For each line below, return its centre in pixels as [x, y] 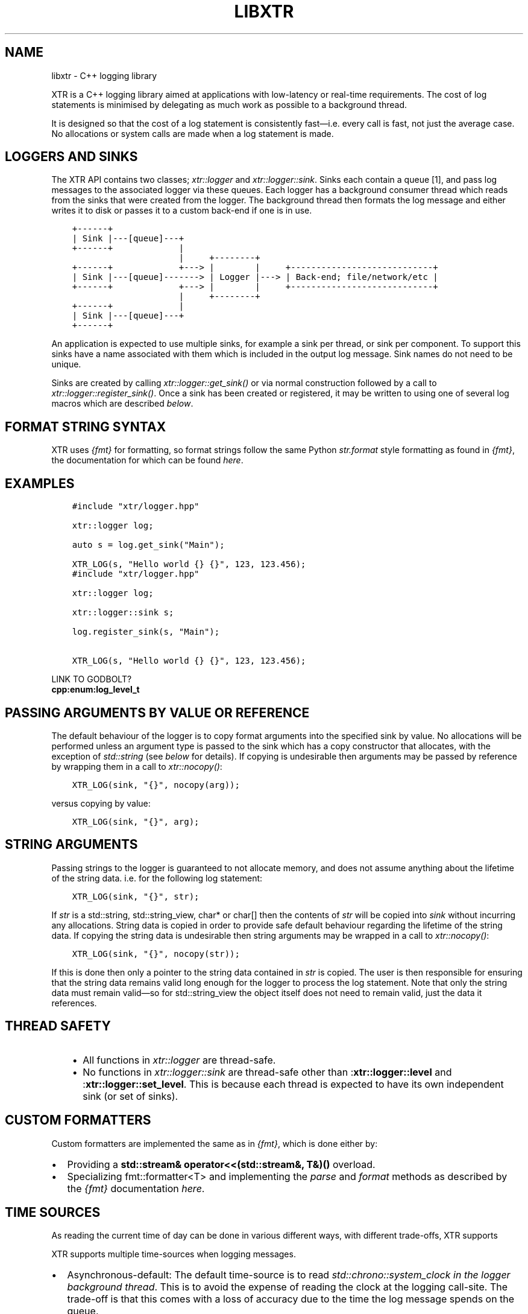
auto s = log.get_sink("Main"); [148, 545]
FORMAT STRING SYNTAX [86, 427]
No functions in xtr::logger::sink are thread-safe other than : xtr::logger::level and [267, 1072]
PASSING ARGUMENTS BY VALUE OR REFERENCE [157, 713]
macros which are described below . [122, 404]
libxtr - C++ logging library [104, 75]
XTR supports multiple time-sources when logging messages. [174, 1254]
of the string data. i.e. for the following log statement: [157, 878]
